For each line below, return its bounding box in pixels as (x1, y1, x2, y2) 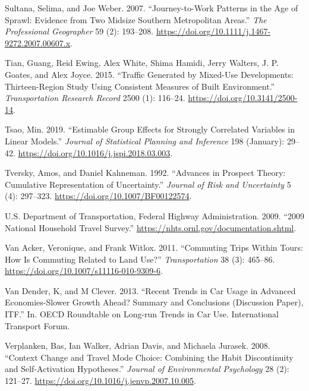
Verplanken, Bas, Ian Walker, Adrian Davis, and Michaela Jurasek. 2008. (5, 339, 270, 352)
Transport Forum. (5, 319, 70, 332)
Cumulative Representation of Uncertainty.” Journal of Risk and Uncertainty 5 (5, 178, 291, 190)
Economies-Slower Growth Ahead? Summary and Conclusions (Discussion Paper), (5, 296, 304, 308)
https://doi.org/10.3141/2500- (188, 92, 298, 104)
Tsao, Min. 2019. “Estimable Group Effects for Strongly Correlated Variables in (5, 123, 295, 135)
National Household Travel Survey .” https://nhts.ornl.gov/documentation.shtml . (5, 221, 297, 234)
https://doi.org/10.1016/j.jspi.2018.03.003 (18, 146, 171, 159)
